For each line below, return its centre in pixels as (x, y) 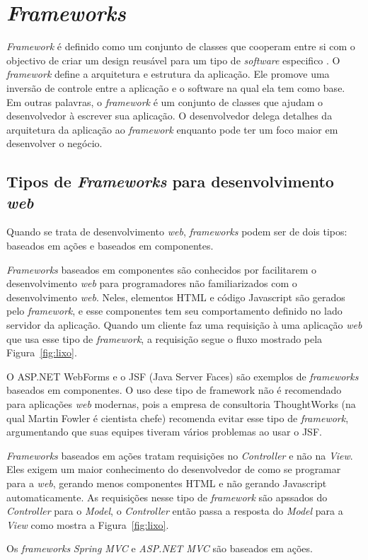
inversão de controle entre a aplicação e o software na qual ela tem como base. (176, 87)
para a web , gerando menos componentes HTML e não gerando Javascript (167, 483)
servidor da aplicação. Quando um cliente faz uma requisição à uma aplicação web (184, 325)
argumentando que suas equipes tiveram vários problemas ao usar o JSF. (164, 432)
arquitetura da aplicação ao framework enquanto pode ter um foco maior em (172, 129)
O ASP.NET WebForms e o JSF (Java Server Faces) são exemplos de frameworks (183, 376)
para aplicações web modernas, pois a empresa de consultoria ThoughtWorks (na (181, 404)
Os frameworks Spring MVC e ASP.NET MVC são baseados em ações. (160, 548)
